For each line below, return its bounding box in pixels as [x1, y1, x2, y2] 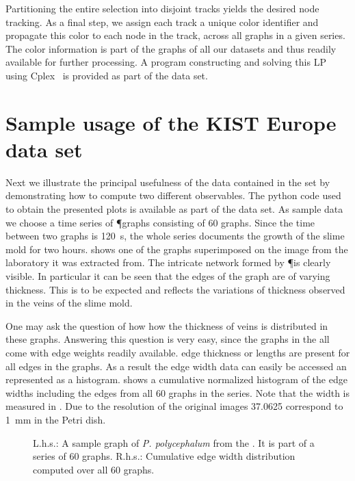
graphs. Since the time [221, 215, 315, 229]
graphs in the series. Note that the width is [168, 385, 350, 400]
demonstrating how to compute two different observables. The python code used [5, 188, 341, 203]
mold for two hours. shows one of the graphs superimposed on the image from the [5, 242, 348, 256]
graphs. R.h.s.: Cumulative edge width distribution [82, 449, 295, 463]
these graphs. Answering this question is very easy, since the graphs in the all [5, 332, 330, 346]
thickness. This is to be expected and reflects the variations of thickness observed [5, 282, 345, 296]
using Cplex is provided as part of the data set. [5, 68, 208, 82]
